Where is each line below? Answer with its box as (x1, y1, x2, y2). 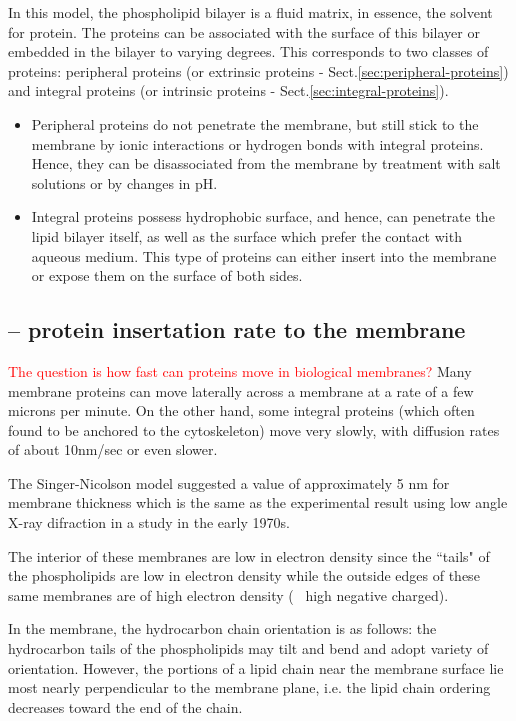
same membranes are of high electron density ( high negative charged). (8, 584, 449, 605)
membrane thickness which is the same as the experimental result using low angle (8, 492, 508, 513)
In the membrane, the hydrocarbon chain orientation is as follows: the (8, 618, 437, 639)
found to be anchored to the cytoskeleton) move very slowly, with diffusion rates (8, 419, 500, 440)
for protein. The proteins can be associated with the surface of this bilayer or (8, 21, 480, 42)
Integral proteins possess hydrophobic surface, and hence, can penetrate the (31, 206, 495, 227)
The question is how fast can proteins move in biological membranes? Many (8, 360, 472, 381)
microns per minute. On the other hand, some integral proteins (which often (8, 400, 475, 421)
